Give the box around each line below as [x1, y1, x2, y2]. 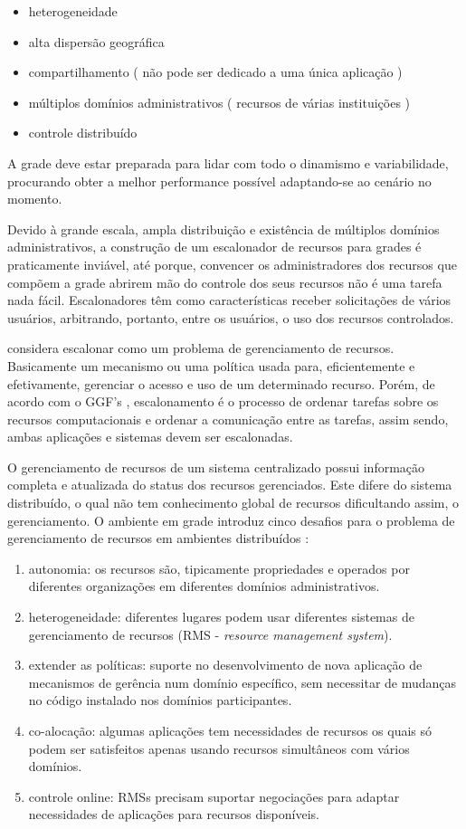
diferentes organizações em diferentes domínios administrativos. [28, 576, 380, 596]
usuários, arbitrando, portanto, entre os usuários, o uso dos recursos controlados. [7, 308, 454, 327]
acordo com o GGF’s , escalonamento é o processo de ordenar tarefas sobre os [7, 392, 439, 411]
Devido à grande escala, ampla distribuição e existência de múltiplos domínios [7, 219, 440, 238]
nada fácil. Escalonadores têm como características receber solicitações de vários [7, 291, 452, 310]
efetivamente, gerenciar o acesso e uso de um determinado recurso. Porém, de [7, 374, 435, 393]
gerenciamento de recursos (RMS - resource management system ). [28, 624, 393, 643]
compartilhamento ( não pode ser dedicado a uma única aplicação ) [28, 62, 403, 81]
